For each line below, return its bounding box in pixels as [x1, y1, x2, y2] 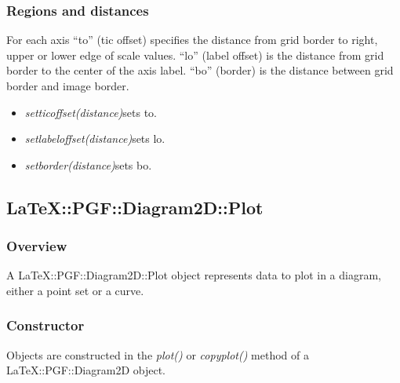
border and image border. [6, 78, 129, 93]
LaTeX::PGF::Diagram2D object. [6, 362, 165, 378]
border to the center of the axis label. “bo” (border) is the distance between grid [6, 62, 394, 78]
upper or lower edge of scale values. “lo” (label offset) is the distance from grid [6, 46, 384, 63]
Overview [6, 236, 67, 256]
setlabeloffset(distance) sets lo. [24, 130, 165, 147]
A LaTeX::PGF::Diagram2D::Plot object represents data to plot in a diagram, [6, 267, 382, 283]
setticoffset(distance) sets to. [24, 104, 158, 120]
